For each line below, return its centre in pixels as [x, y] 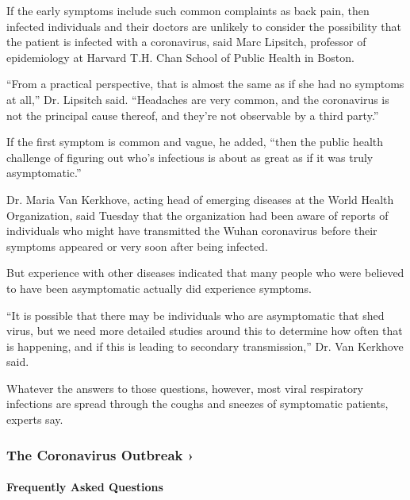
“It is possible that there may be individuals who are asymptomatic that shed [195, 315]
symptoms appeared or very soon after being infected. [137, 246]
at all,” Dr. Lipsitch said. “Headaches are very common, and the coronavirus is [198, 99]
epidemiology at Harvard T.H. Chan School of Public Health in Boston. [180, 57]
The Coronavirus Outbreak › [100, 454]
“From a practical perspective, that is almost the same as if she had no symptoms [205, 84]
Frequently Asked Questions [85, 487]
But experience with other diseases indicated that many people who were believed [205, 273]
